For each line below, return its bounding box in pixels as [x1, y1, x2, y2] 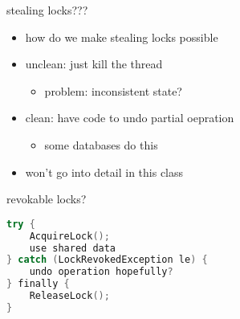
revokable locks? [6, 190, 87, 207]
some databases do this [44, 136, 158, 153]
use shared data [29, 242, 116, 254]
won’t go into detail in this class [25, 163, 184, 180]
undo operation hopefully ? [29, 266, 173, 278]
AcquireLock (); [29, 230, 110, 242]
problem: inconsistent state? [44, 82, 182, 99]
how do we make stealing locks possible [25, 28, 218, 45]
